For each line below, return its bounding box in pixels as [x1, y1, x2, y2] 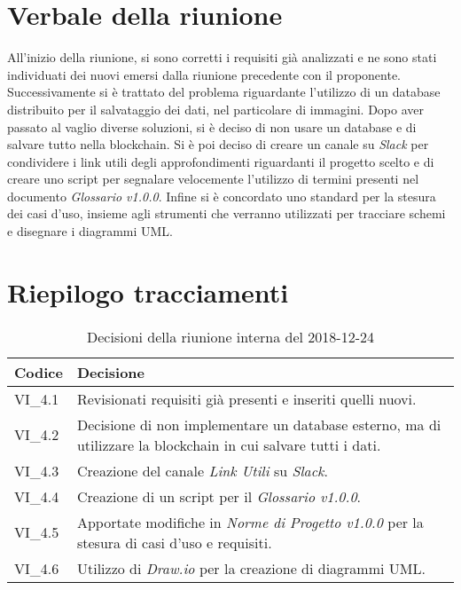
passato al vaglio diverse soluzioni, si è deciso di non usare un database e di [7, 117, 417, 136]
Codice [14, 361, 63, 382]
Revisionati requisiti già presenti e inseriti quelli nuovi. [76, 388, 417, 409]
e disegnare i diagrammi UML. [7, 222, 174, 240]
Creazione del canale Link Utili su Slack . [76, 460, 328, 481]
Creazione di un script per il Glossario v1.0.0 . [76, 485, 362, 507]
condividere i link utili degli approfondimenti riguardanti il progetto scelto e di [7, 152, 434, 170]
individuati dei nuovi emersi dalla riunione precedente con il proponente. [7, 65, 402, 83]
